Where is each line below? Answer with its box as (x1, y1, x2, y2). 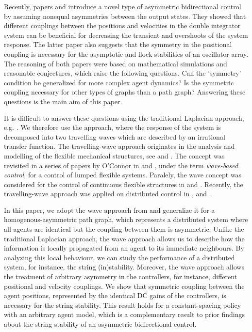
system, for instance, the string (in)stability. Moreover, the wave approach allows (4, 262, 244, 272)
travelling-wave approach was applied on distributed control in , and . (4, 189, 211, 199)
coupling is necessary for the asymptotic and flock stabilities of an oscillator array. (4, 48, 249, 59)
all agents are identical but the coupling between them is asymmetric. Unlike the (4, 224, 244, 234)
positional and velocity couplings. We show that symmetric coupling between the (4, 281, 245, 291)
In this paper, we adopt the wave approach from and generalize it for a (4, 205, 215, 215)
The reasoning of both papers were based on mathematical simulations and (4, 58, 227, 68)
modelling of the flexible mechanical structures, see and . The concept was (4, 150, 225, 160)
